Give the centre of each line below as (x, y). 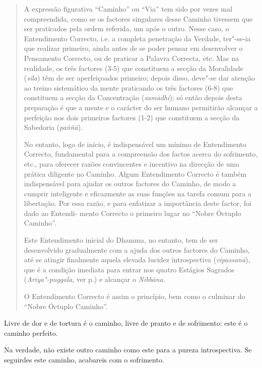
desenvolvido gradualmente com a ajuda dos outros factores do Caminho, (137, 249)
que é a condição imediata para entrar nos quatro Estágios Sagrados (129, 269)
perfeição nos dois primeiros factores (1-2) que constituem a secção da (132, 117)
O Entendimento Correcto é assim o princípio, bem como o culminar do (135, 296)
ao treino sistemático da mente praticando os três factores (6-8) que (128, 87)
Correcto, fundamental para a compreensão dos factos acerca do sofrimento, (141, 154)
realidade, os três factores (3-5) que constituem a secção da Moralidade (134, 68)
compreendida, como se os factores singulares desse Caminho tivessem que (138, 18)
